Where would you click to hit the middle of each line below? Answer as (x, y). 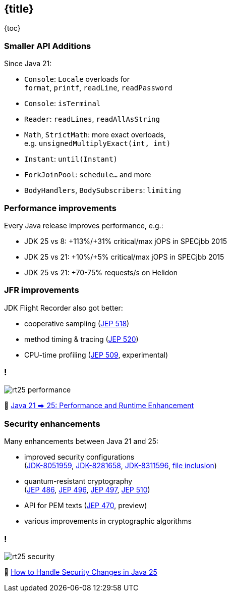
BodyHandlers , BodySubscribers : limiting (103, 190)
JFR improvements (42, 290)
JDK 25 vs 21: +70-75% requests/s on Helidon (101, 272)
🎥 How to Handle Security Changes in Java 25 (81, 572)
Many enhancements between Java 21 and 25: (81, 441)
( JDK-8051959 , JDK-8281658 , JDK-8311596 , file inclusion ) (121, 466)
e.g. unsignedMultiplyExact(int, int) (98, 143)
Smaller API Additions (48, 46)
